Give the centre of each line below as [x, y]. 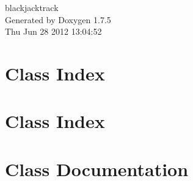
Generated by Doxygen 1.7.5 [58, 19]
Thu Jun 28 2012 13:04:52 [53, 31]
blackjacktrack [32, 7]
